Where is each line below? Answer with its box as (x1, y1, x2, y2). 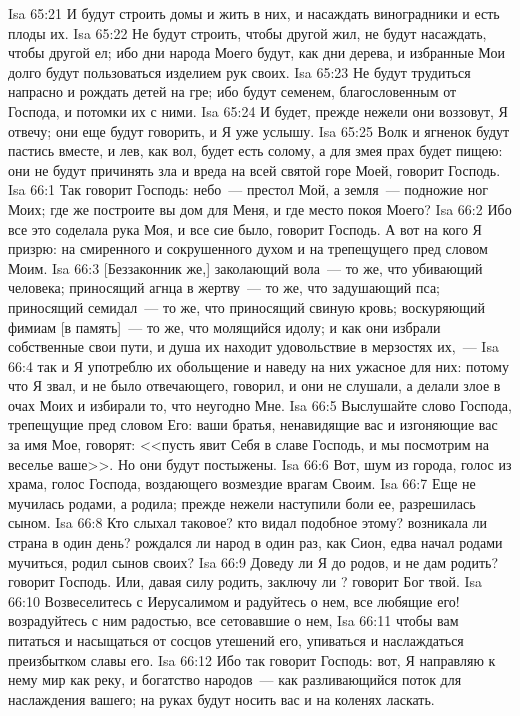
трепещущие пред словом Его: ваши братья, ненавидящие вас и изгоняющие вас (8, 414, 498, 435)
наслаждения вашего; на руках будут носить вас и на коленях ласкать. (8, 688, 435, 709)
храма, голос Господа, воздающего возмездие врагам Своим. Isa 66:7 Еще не (8, 473, 476, 494)
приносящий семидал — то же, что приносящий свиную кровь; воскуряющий (8, 296, 485, 317)
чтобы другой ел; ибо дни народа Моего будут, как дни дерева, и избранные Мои (8, 42, 505, 63)
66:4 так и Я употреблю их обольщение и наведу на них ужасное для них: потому (8, 355, 509, 376)
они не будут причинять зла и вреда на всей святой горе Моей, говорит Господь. (8, 159, 501, 180)
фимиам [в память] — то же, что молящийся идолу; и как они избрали (8, 316, 441, 337)
